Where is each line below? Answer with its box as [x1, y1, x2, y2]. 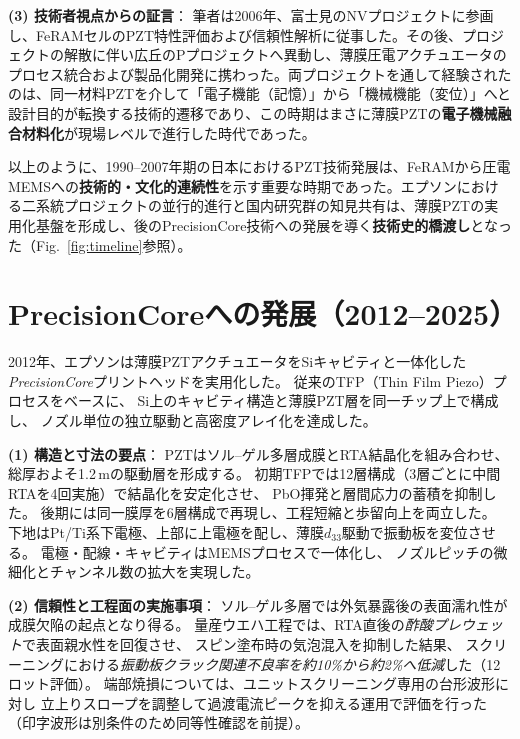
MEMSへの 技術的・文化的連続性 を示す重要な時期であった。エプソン [8, 175, 457, 196]
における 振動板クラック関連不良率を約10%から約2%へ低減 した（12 [63, 653, 501, 674]
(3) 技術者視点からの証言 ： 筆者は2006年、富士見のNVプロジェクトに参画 [8, 5, 494, 25]
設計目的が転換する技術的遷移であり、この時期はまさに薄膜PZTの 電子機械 [8, 102, 498, 123]
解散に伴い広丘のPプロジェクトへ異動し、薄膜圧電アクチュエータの [63, 44, 507, 65]
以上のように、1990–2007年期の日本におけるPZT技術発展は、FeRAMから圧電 [8, 156, 511, 177]
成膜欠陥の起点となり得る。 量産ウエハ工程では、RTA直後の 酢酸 [8, 614, 433, 635]
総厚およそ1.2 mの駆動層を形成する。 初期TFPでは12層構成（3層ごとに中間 [8, 463, 501, 484]
